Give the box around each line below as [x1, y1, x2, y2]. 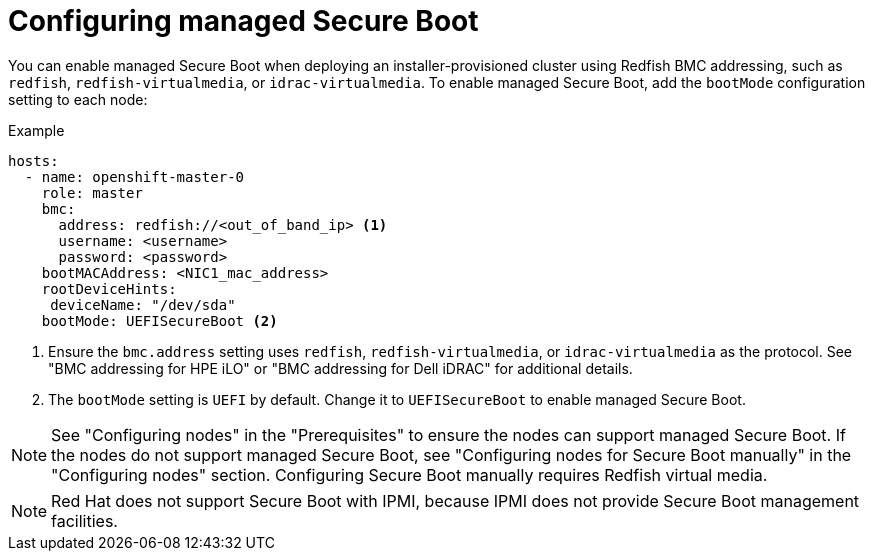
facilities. [51, 510, 118, 531]
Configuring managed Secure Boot [8, 4, 479, 38]
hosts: [8, 152, 59, 169]
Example [8, 121, 65, 139]
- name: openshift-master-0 [24, 168, 245, 185]
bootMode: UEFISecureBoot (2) [41, 312, 278, 329]
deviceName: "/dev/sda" [50, 296, 236, 313]
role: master [41, 184, 143, 201]
